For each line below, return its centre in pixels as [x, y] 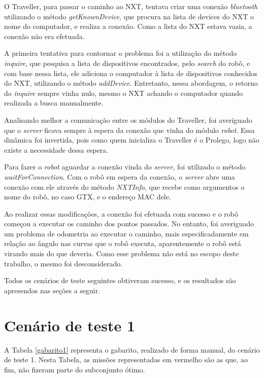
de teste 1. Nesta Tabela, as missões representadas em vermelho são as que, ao [126, 359]
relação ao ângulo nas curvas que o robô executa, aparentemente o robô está [123, 243]
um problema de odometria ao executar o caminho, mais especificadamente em [126, 233]
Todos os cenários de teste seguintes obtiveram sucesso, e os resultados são [120, 280]
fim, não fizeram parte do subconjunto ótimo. [75, 369]
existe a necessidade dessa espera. [56, 149]
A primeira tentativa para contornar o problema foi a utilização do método [121, 53]
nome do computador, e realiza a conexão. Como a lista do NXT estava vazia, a [128, 26]
